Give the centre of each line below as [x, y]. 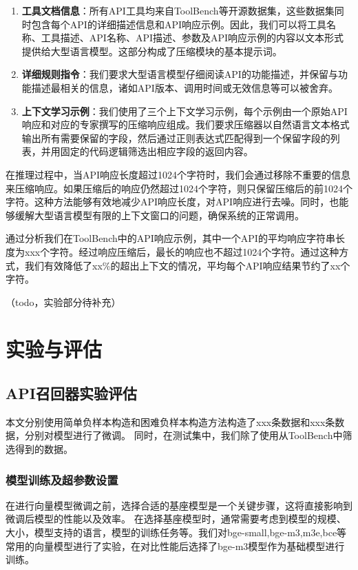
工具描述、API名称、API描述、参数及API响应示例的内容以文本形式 [192, 38]
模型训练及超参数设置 [62, 479]
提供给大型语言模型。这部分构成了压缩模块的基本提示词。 [152, 51]
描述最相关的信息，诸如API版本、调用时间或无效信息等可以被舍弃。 [185, 87]
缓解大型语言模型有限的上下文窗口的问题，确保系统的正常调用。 [159, 215]
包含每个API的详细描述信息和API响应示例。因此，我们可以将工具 [179, 24]
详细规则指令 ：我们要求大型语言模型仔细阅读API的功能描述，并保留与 [180, 74]
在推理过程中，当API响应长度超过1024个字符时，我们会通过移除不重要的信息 [178, 174]
